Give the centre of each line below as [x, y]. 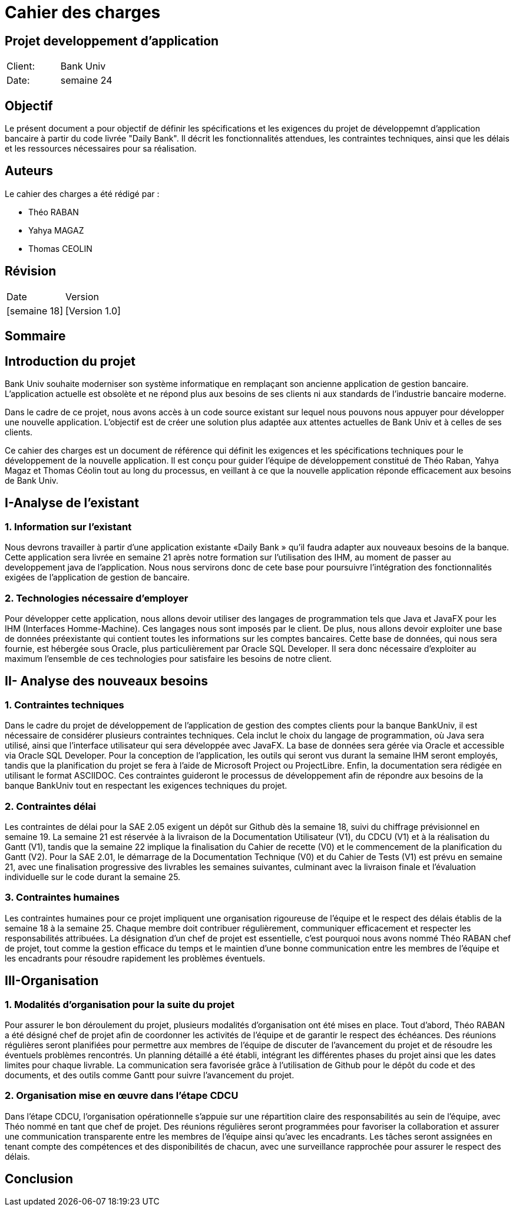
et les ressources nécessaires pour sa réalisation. [101, 149]
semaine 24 [86, 81]
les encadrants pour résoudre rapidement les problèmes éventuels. [135, 958]
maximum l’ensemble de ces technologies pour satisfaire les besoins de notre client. [168, 658]
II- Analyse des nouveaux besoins [107, 681]
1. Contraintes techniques [64, 705]
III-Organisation [52, 981]
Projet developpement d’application [112, 41]
